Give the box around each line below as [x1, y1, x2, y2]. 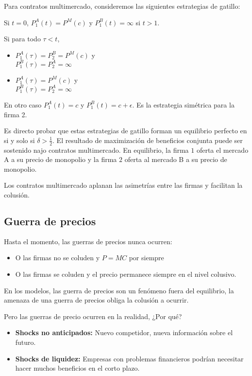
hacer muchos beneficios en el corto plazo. [15, 363, 140, 373]
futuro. [15, 337, 36, 347]
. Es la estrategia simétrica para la [132, 99, 235, 109]
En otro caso [4, 99, 42, 109]
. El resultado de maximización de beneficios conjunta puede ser [52, 135, 243, 145]
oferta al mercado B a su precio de [124, 154, 227, 164]
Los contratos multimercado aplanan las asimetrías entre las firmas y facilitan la [4, 180, 243, 190]
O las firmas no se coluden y [15, 252, 100, 263]
